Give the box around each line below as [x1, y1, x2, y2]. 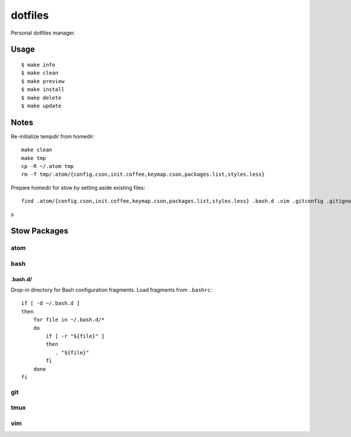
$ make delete [21, 94, 61, 101]
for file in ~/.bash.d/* [33, 316, 105, 323]
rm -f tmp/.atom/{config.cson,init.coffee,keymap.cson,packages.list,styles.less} [21, 171, 265, 178]
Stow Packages [11, 226, 68, 236]
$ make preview [21, 78, 65, 84]
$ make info [21, 62, 56, 68]
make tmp [21, 155, 46, 161]
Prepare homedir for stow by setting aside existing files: [11, 184, 146, 191]
